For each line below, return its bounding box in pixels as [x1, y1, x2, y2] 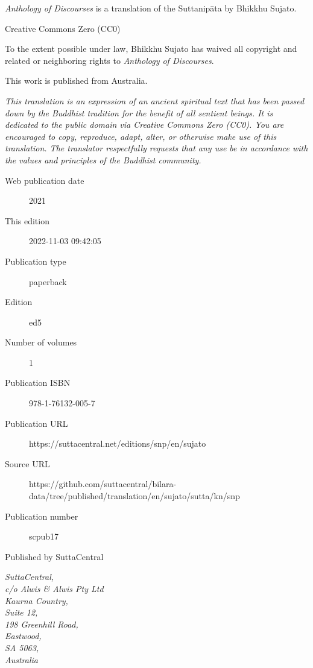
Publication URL [5, 417, 68, 429]
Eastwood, [5, 629, 42, 642]
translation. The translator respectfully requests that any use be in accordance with [5, 142, 308, 154]
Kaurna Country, [5, 594, 68, 607]
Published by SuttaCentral [5, 550, 104, 562]
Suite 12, [5, 606, 38, 619]
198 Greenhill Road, [5, 617, 78, 630]
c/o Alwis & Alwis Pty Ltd [5, 582, 104, 594]
